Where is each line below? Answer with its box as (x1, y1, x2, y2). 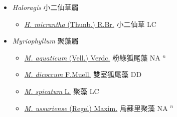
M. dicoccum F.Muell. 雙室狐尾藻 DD (24, 69, 142, 79)
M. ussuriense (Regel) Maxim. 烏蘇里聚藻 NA (24, 102, 168, 113)
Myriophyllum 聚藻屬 (12, 35, 79, 46)
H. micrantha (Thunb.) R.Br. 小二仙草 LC (24, 18, 156, 29)
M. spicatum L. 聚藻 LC (24, 85, 99, 96)
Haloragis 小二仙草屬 (12, 2, 79, 12)
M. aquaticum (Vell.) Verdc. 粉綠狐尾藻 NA (24, 52, 160, 62)
